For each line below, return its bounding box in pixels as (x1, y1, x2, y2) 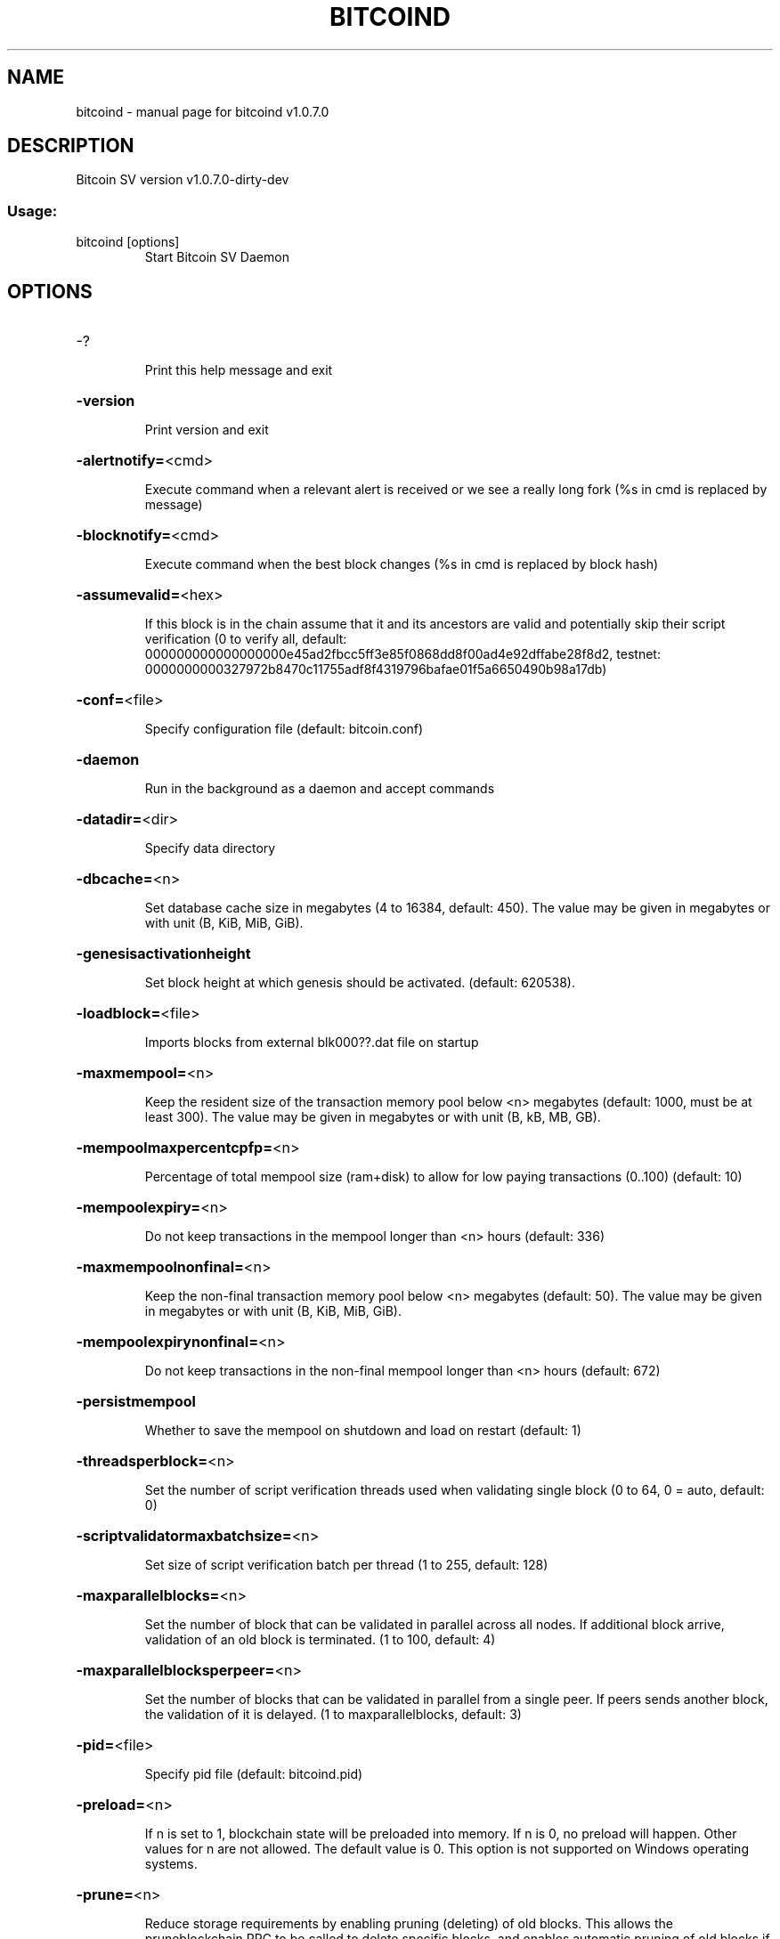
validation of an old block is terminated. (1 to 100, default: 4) (144, 1632, 496, 1648)
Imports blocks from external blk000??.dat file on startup (144, 1034, 479, 1051)
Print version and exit (144, 422, 269, 438)
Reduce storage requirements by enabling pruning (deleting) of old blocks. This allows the (144, 1916, 673, 1932)
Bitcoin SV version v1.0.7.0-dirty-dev (76, 172, 289, 188)
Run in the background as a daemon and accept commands (144, 781, 495, 797)
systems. (144, 1856, 198, 1872)
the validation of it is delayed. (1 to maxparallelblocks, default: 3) (144, 1707, 522, 1723)
